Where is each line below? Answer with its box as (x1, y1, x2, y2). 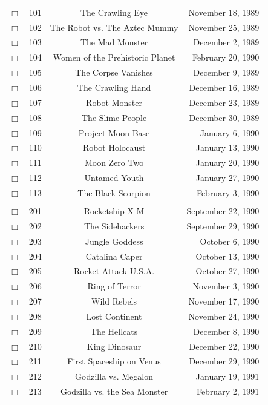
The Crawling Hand (77, 81, 151, 93)
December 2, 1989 (193, 36, 260, 48)
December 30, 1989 (189, 111, 260, 123)
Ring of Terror (87, 280, 141, 292)
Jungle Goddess (85, 234, 143, 247)
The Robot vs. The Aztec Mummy (50, 21, 178, 33)
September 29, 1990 (186, 219, 260, 232)
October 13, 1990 (195, 249, 260, 262)
